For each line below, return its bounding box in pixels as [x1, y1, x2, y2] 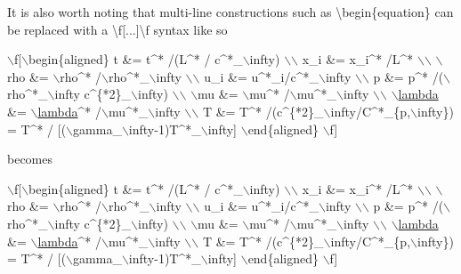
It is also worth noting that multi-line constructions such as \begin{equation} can [7, 3, 454, 20]
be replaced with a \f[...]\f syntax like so [7, 20, 228, 38]
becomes [7, 149, 53, 168]
